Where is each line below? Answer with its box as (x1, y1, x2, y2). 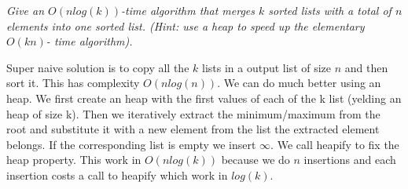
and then (344, 59, 388, 75)
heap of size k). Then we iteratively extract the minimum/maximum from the (6, 105, 380, 122)
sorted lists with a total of (268, 2, 391, 18)
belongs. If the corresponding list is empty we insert (6, 136, 256, 152)
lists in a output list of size (202, 59, 332, 75)
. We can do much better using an (217, 75, 381, 91)
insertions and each (303, 151, 396, 168)
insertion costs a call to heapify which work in (6, 166, 228, 183)
